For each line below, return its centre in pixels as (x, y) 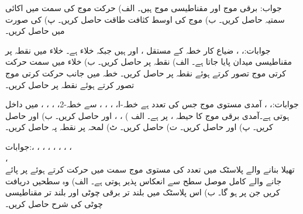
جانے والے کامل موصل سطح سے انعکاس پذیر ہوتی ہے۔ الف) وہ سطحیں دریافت (144, 180)
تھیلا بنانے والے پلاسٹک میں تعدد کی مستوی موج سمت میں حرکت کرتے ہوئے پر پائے (150, 169)
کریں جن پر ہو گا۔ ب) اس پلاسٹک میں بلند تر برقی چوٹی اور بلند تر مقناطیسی (143, 192)
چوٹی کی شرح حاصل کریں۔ (54, 203)
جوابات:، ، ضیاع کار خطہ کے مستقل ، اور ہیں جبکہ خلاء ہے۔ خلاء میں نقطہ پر (138, 50)
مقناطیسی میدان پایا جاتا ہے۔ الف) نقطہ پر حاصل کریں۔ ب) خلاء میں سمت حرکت (149, 62)
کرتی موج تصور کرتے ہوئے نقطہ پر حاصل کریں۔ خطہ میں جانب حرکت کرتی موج (146, 73)
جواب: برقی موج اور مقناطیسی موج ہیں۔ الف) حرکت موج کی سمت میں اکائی (144, 8)
